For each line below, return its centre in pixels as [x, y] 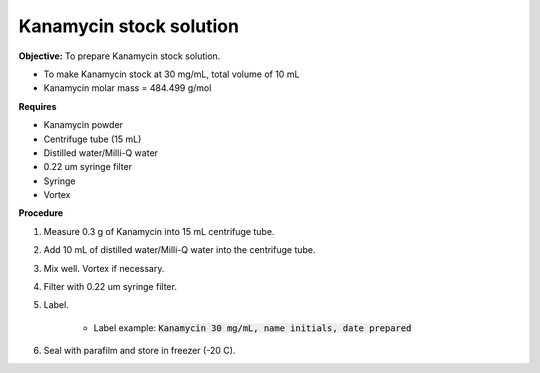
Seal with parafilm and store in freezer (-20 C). [139, 351]
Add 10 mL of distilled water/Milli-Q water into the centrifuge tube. [179, 250]
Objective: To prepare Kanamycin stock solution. [119, 56]
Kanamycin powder [83, 125]
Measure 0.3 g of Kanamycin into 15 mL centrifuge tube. [159, 231]
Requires [37, 106]
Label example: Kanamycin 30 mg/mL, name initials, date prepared [252, 327]
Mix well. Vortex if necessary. [104, 268]
